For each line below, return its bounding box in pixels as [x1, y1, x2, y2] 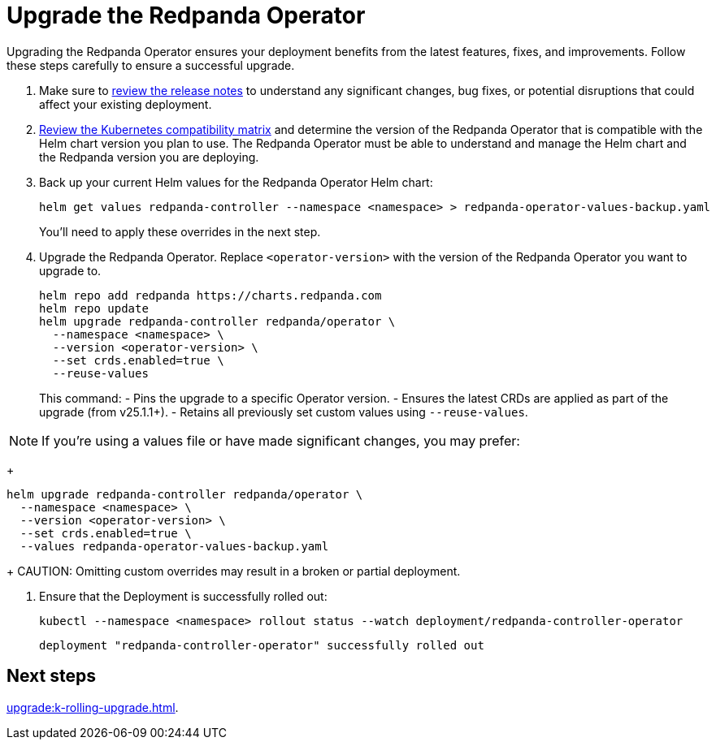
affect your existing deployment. [39, 97, 212, 111]
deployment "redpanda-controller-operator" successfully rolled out [39, 638, 484, 652]
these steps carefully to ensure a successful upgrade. [7, 58, 295, 72]
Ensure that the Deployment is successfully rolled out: [39, 589, 328, 603]
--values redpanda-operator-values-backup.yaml [20, 539, 329, 553]
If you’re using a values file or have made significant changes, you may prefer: [41, 432, 520, 449]
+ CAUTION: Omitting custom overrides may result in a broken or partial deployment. [7, 563, 461, 578]
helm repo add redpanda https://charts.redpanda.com [39, 288, 382, 302]
